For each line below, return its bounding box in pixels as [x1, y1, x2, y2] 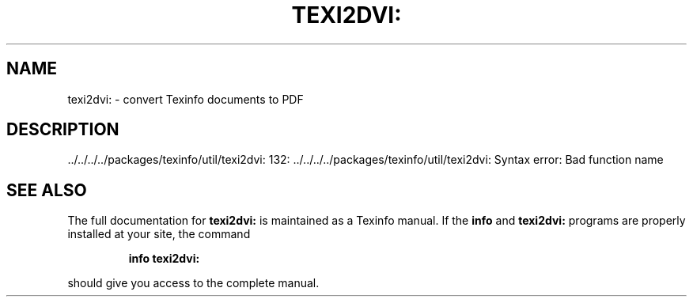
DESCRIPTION [6, 119, 119, 140]
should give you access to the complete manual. [67, 276, 320, 290]
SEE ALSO [6, 180, 87, 200]
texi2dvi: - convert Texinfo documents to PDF [67, 92, 304, 106]
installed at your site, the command [67, 227, 251, 241]
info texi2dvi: [128, 252, 200, 266]
